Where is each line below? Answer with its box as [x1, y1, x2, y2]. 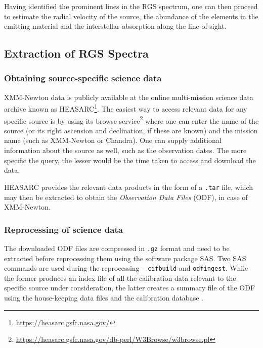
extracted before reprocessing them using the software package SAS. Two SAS [4, 253, 246, 263]
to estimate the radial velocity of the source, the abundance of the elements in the [4, 11, 258, 21]
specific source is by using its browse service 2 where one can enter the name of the [4, 114, 259, 126]
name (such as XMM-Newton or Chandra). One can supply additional [4, 135, 222, 145]
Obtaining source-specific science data [4, 72, 162, 84]
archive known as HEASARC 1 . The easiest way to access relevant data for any [4, 102, 247, 114]
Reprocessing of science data [4, 223, 123, 235]
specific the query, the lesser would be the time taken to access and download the [4, 155, 256, 165]
